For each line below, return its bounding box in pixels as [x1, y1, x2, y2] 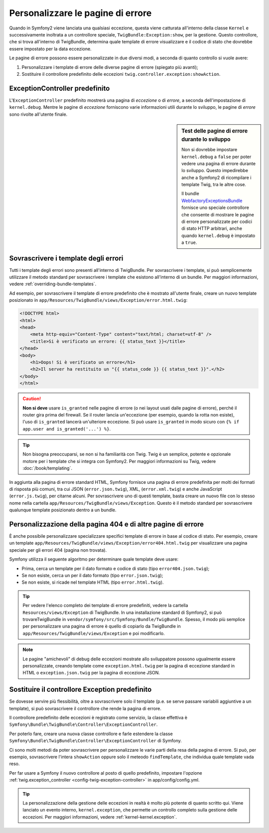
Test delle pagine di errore [181, 127, 248, 134]
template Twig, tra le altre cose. [181, 182, 247, 188]
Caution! [22, 396, 41, 402]
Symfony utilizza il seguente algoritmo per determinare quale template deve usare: [9, 556, 179, 562]
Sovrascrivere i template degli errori [9, 254, 124, 262]
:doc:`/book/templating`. [22, 465, 72, 471]
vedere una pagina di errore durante [181, 160, 256, 167]
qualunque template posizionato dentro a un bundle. [9, 507, 117, 513]
